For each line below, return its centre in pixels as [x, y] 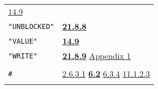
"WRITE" [23, 56]
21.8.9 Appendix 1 [97, 56]
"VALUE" [23, 41]
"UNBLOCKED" [31, 26]
